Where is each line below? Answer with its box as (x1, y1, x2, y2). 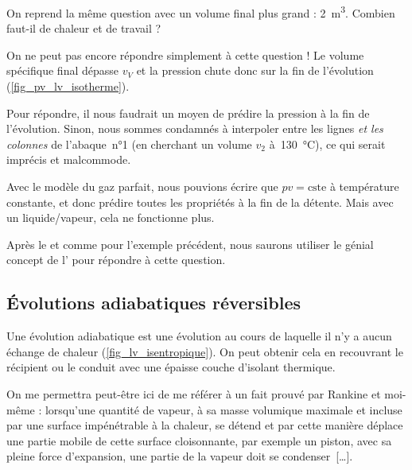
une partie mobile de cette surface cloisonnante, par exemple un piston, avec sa (6, 432, 392, 449)
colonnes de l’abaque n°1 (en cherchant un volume (6, 135, 252, 152)
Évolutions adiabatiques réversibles (6, 290, 301, 315)
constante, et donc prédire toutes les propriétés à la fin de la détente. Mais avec (6, 193, 394, 210)
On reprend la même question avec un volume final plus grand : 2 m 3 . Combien (6, 2, 395, 21)
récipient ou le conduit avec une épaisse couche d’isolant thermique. (6, 359, 336, 375)
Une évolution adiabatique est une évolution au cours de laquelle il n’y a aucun (6, 328, 392, 344)
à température (329, 178, 399, 194)
